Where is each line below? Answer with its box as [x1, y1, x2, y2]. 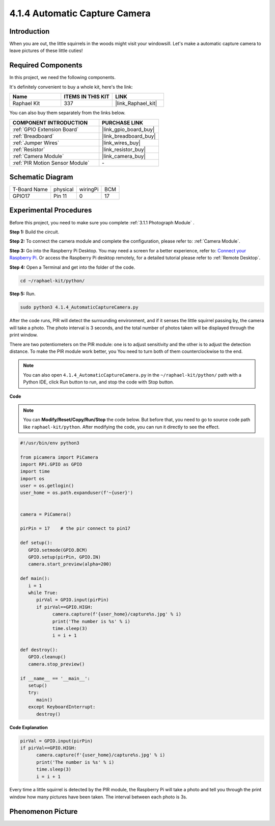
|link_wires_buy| [102, 139, 141, 146]
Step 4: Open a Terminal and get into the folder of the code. [9, 264, 135, 270]
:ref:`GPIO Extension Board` [12, 125, 79, 133]
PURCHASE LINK [102, 119, 144, 126]
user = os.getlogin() [20, 483, 74, 489]
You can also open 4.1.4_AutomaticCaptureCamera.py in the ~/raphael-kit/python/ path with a [23, 372, 242, 378]
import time [20, 469, 50, 474]
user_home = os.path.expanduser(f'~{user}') [20, 490, 133, 496]
